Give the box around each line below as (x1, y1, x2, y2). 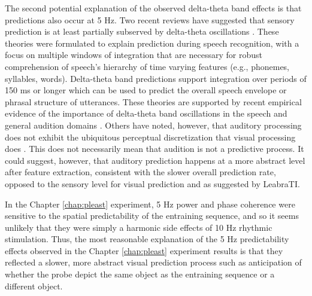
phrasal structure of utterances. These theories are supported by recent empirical (5, 95, 302, 108)
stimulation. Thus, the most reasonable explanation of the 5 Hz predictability (5, 233, 289, 245)
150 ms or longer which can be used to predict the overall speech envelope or (5, 84, 287, 96)
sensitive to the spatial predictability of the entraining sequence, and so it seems (5, 209, 299, 222)
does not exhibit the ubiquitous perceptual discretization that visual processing (5, 130, 296, 143)
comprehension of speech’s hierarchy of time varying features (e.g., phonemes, (5, 60, 290, 72)
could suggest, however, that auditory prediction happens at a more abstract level (5, 154, 305, 166)
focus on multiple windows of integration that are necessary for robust (5, 48, 262, 61)
